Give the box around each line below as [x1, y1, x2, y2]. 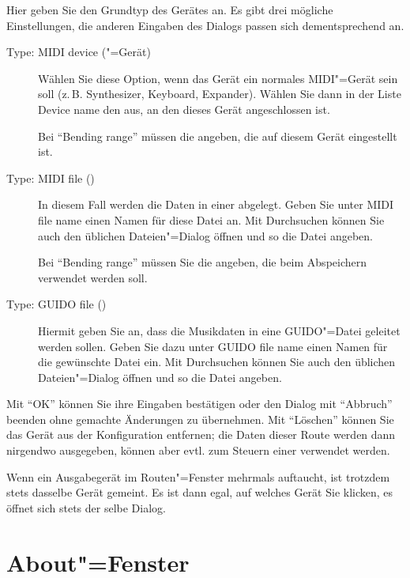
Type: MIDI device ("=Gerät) [6, 43, 151, 60]
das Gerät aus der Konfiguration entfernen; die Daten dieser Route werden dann [6, 426, 396, 443]
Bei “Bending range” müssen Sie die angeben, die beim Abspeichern [38, 254, 367, 270]
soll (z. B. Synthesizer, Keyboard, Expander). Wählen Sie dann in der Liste [38, 85, 401, 102]
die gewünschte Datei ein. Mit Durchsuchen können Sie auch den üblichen [38, 353, 396, 370]
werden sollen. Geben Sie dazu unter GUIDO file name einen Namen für [38, 338, 388, 354]
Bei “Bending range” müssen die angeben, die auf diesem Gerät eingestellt [38, 127, 397, 144]
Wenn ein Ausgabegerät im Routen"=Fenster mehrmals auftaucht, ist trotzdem [6, 468, 390, 485]
